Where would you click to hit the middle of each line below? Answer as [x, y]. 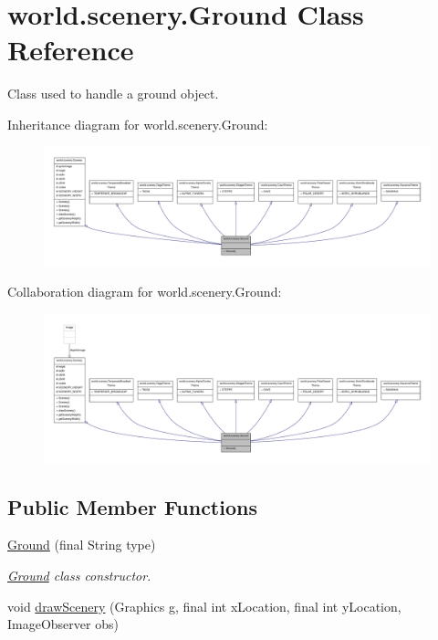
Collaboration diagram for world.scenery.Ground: [145, 291]
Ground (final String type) [82, 545]
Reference [71, 50]
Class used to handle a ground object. [113, 94]
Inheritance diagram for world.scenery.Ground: [138, 124]
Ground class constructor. [79, 576]
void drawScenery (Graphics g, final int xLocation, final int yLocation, [204, 606]
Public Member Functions [132, 506]
